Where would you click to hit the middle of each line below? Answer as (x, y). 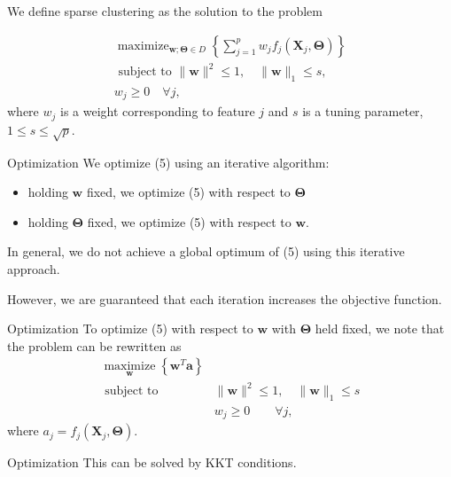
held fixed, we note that (380, 328)
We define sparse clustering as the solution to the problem (165, 11)
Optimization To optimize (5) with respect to (130, 328)
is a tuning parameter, (363, 111)
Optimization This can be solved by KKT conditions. (152, 462)
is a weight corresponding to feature (158, 111)
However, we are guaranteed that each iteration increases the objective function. (225, 298)
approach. (34, 269)
